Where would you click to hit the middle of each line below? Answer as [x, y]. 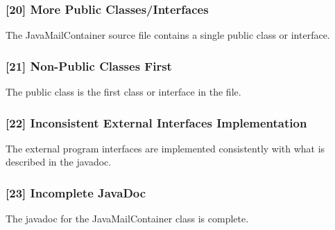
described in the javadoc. [59, 162]
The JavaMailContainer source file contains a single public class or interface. [168, 35]
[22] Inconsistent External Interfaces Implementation [156, 122]
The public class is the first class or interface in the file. [123, 92]
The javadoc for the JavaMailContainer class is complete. [127, 219]
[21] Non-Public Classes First [89, 65]
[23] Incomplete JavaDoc [76, 192]
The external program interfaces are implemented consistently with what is [165, 148]
